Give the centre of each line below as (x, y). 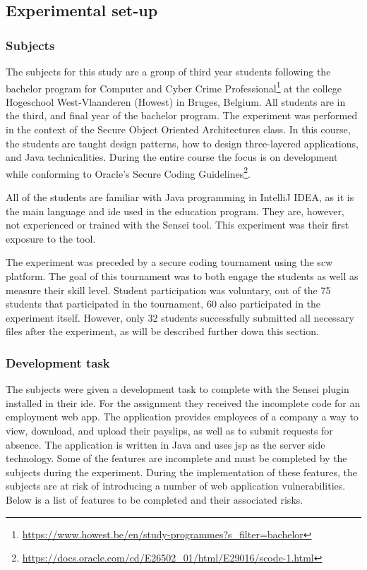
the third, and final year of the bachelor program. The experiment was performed (182, 115)
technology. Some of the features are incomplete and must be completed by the (176, 458)
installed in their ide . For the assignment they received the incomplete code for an (183, 402)
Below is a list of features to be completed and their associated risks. (155, 499)
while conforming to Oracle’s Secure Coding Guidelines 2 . (128, 172)
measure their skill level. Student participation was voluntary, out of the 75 (168, 290)
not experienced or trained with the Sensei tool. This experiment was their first (178, 225)
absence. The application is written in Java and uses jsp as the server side (166, 444)
